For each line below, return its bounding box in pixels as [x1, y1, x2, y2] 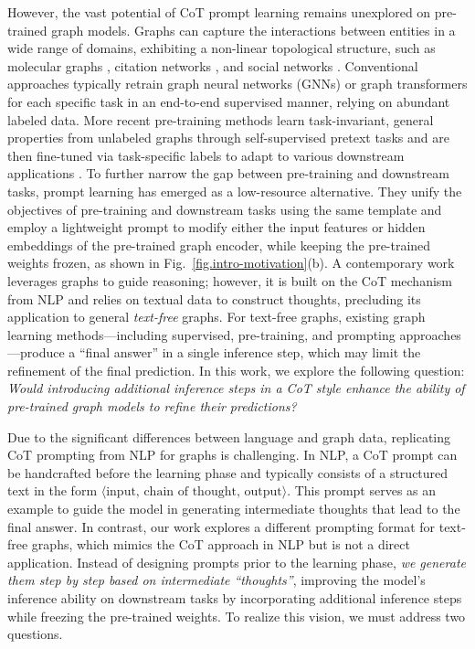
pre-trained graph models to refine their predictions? [7, 397, 297, 416]
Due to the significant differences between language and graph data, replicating [7, 427, 451, 446]
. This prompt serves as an [287, 481, 437, 500]
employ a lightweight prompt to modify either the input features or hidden [7, 218, 426, 237]
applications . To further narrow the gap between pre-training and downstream [7, 164, 449, 183]
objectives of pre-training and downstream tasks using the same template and [7, 199, 442, 218]
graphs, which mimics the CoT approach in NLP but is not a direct [31, 535, 410, 554]
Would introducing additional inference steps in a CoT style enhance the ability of [7, 378, 465, 398]
